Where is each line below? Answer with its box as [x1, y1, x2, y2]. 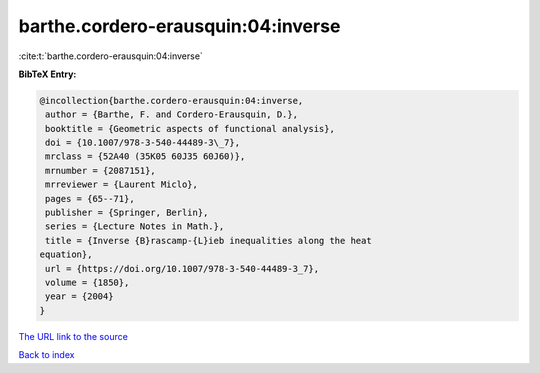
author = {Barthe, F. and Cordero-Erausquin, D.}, [45, 109, 299, 120]
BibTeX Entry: [18, 68, 77, 80]
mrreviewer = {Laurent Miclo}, [45, 179, 199, 190]
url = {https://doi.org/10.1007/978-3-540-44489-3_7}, [45, 263, 320, 274]
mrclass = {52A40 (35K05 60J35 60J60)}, [45, 151, 246, 162]
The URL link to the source [18, 330, 129, 342]
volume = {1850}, [45, 277, 130, 288]
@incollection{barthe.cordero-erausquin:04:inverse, [39, 95, 304, 106]
